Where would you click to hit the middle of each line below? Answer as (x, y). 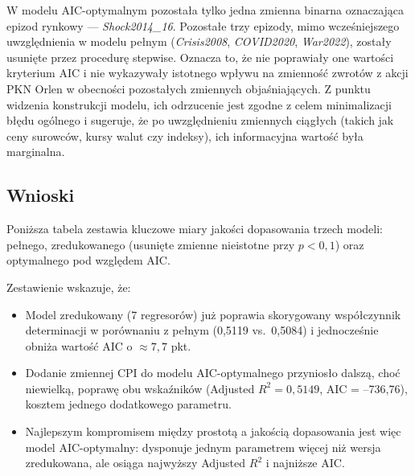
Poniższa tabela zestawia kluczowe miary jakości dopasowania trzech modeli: (195, 229)
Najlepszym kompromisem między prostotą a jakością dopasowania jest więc (213, 431)
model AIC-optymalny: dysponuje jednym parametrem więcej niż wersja (203, 447)
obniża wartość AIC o (79, 345)
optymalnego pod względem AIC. (88, 260)
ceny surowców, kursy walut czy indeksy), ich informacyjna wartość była (185, 135)
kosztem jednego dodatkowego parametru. (128, 404)
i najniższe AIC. (305, 463)
